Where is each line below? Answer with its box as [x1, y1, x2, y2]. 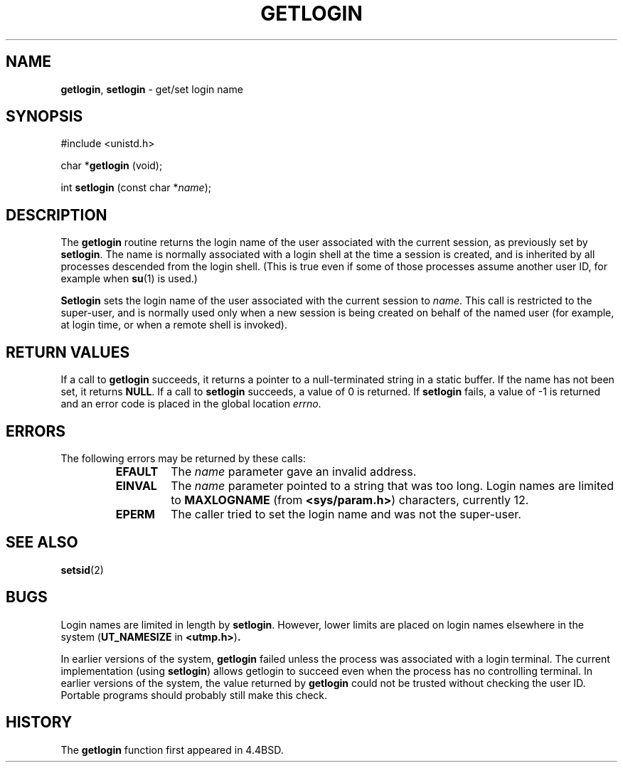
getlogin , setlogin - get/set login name [60, 82, 243, 95]
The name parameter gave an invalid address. [171, 464, 417, 479]
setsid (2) [60, 563, 104, 576]
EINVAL [115, 478, 157, 493]
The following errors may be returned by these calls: [60, 452, 306, 464]
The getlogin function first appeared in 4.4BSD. [60, 743, 284, 756]
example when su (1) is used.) [60, 272, 198, 285]
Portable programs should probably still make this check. [60, 688, 328, 701]
